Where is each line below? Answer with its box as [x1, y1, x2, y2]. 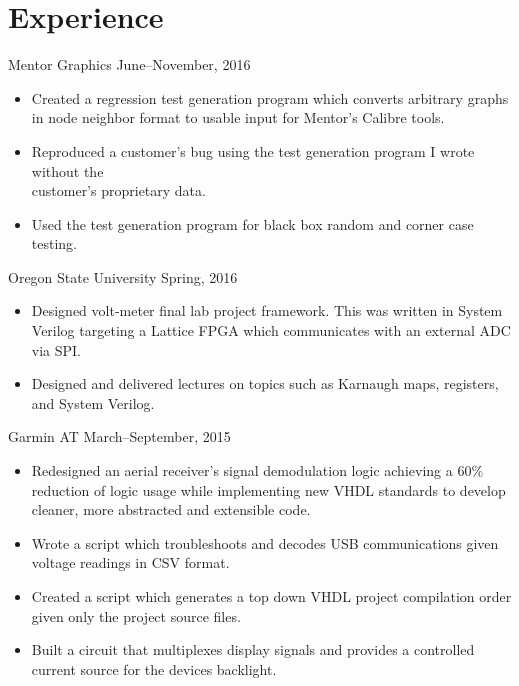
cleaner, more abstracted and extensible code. [31, 499, 311, 520]
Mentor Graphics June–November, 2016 [8, 54, 251, 75]
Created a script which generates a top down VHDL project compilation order [31, 586, 512, 606]
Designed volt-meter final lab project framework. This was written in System [31, 300, 503, 321]
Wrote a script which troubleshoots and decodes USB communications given [31, 532, 499, 553]
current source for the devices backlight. [31, 658, 277, 679]
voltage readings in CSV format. [31, 552, 230, 573]
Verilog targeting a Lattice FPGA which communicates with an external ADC [31, 320, 511, 341]
